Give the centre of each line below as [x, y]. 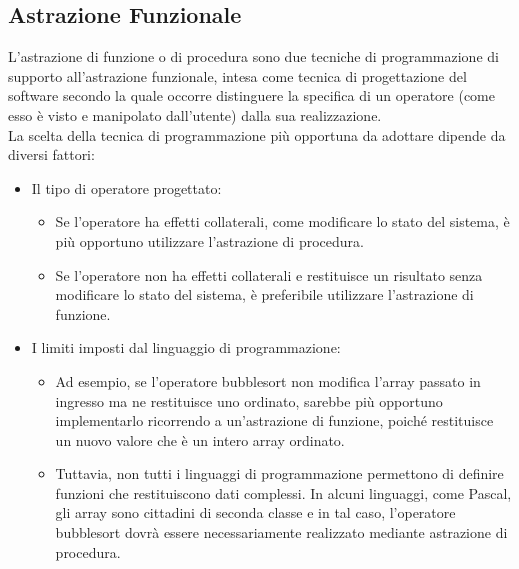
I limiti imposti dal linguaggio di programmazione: [186, 347]
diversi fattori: [51, 154]
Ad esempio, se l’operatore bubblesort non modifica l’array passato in [268, 380]
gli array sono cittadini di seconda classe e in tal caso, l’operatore [255, 512]
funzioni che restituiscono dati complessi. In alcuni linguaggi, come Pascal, [283, 492]
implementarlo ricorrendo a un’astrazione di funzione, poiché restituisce [274, 420]
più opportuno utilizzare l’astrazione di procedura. [209, 240]
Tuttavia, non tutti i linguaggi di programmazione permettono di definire [279, 473]
